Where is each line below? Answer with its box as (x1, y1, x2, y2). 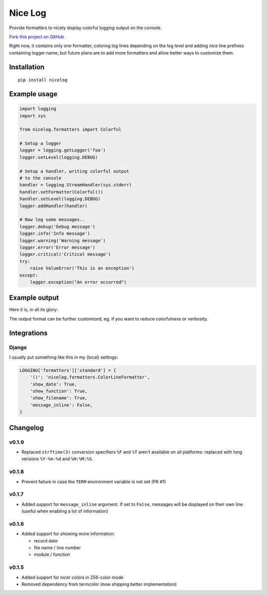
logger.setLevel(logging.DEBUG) (19, 154, 98, 160)
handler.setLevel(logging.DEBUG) (19, 196, 101, 202)
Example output (9, 294, 59, 302)
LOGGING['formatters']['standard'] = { (19, 367, 116, 373)
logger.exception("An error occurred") (30, 279, 127, 285)
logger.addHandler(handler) (19, 203, 88, 209)
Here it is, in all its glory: (9, 307, 58, 313)
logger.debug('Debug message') (19, 223, 96, 229)
